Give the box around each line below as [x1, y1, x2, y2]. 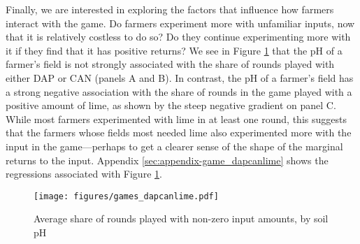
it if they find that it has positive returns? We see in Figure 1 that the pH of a [6, 43, 343, 57]
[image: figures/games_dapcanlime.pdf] [34, 191, 219, 201]
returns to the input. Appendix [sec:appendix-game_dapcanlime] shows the [6, 152, 329, 167]
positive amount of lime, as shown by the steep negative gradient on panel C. [6, 98, 336, 113]
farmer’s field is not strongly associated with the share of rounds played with [6, 57, 335, 71]
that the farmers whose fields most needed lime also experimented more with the [6, 125, 352, 140]
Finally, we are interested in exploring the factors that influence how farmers [6, 2, 334, 16]
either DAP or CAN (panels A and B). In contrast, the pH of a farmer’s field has [6, 70, 354, 85]
